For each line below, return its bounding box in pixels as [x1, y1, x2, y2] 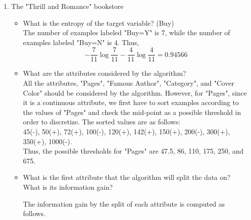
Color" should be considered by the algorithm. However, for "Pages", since [23, 87, 247, 98]
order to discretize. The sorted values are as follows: [23, 116, 181, 127]
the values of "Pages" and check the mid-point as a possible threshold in [23, 107, 241, 117]
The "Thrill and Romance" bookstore [11, 1, 124, 11]
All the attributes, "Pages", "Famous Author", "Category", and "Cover [23, 78, 234, 88]
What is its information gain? [23, 181, 113, 192]
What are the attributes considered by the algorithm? [23, 68, 186, 78]
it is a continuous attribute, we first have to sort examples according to [23, 97, 239, 108]
